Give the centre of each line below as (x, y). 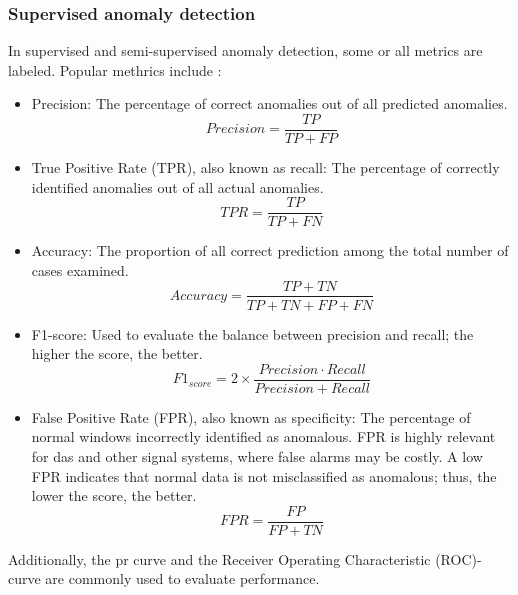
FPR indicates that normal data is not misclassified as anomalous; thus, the (264, 475)
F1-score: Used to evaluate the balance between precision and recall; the (252, 333)
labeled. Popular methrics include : (115, 69)
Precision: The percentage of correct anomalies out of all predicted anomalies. (269, 103)
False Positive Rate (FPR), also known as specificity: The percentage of (251, 416)
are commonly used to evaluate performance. (182, 578)
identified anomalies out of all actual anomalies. (177, 186)
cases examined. (80, 269)
